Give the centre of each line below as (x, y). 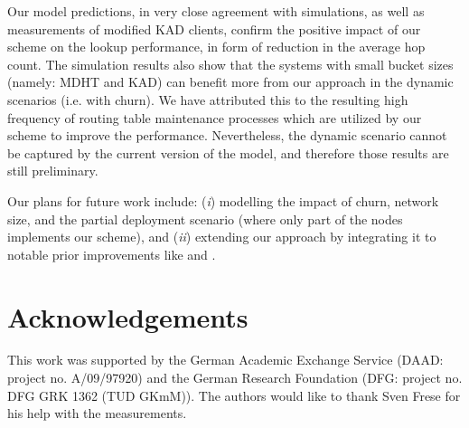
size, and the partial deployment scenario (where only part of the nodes (205, 219)
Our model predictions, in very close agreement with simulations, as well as (216, 11)
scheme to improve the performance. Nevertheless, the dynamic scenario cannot (227, 135)
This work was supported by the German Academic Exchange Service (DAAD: (225, 360)
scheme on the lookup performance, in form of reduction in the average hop (216, 47)
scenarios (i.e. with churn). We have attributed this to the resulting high (208, 99)
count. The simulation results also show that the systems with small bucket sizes (230, 64)
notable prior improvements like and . (112, 254)
